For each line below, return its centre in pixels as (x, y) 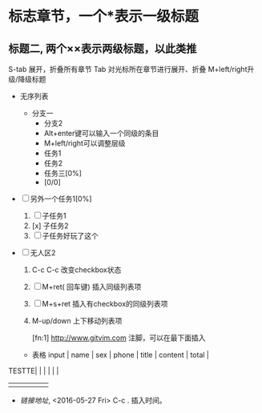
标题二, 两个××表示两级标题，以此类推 (103, 48)
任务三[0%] (63, 173)
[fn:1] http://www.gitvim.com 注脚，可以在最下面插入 (119, 338)
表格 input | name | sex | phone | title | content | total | (121, 355)
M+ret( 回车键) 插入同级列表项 (92, 287)
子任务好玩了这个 (70, 236)
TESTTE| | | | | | (34, 371)
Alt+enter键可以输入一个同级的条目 (101, 133)
